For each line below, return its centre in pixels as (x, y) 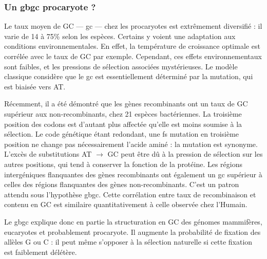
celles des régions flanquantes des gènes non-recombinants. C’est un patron (122, 184)
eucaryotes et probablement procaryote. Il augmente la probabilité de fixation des (132, 232)
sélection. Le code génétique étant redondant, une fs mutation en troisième (122, 134)
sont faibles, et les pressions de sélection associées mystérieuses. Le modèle (121, 66)
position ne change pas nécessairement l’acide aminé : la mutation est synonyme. (131, 144)
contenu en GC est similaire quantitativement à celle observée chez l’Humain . (126, 204)
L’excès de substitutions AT (48, 154)
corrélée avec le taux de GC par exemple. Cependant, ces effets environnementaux (133, 56)
